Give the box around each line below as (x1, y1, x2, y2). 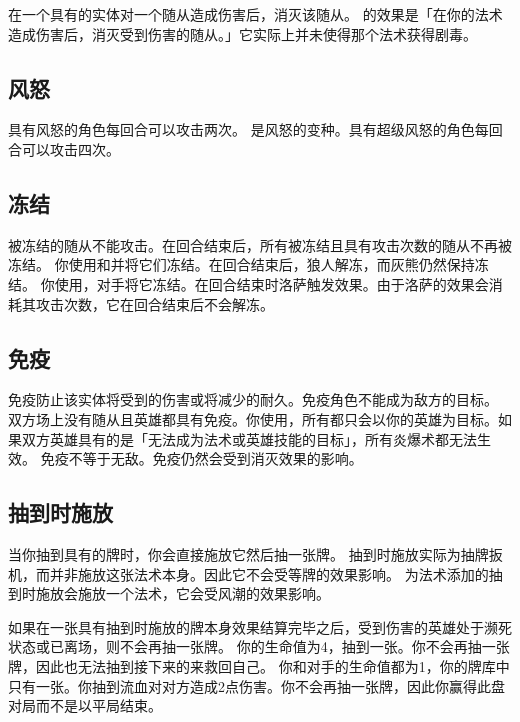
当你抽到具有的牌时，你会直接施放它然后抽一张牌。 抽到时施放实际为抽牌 (8, 543, 489, 564)
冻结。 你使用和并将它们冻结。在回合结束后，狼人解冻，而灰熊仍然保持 (8, 254, 475, 275)
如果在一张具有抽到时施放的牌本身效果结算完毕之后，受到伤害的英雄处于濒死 (8, 616, 512, 637)
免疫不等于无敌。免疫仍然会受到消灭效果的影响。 (40, 448, 363, 469)
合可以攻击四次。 (8, 138, 120, 159)
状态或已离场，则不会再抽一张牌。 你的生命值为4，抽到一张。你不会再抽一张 (8, 636, 510, 657)
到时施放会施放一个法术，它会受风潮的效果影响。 (8, 583, 330, 604)
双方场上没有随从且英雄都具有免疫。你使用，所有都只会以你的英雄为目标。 (8, 408, 498, 429)
